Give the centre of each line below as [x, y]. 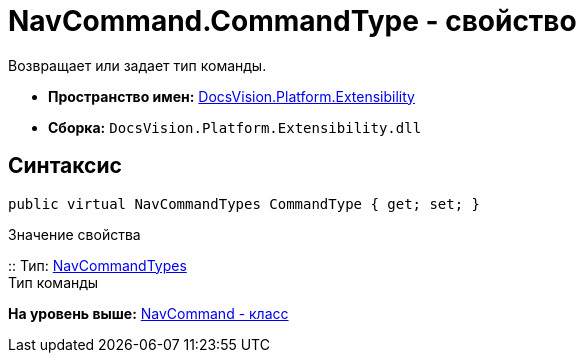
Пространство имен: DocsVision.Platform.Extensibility [231, 96]
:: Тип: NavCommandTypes [97, 265]
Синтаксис [65, 166]
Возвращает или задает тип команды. [137, 65]
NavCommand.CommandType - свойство [292, 21]
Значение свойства [74, 234]
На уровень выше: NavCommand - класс [148, 313]
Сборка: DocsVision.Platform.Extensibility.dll [235, 127]
